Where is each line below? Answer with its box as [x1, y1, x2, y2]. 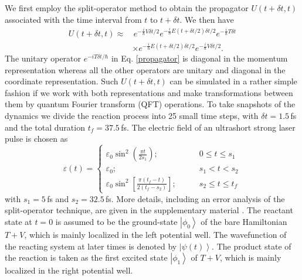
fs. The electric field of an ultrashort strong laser [121, 121, 296, 133]
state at [5, 216, 32, 228]
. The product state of [212, 240, 291, 252]
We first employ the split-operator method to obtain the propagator [5, 2, 249, 13]
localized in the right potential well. [5, 264, 133, 276]
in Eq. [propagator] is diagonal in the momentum [111, 52, 288, 64]
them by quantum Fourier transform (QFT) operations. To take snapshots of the [5, 98, 296, 110]
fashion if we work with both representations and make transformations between [5, 86, 293, 98]
